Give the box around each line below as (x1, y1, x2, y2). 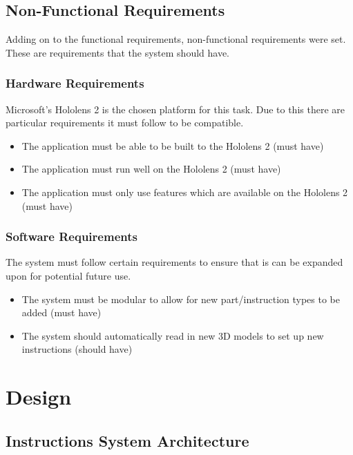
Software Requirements (6, 228, 137, 245)
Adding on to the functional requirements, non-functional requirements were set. (6, 32, 346, 46)
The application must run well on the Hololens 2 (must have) (21, 162, 281, 176)
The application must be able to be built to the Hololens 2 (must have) (21, 138, 324, 153)
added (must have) (21, 305, 102, 320)
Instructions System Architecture (6, 429, 249, 451)
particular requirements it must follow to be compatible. (6, 115, 244, 130)
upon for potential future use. (6, 268, 131, 282)
